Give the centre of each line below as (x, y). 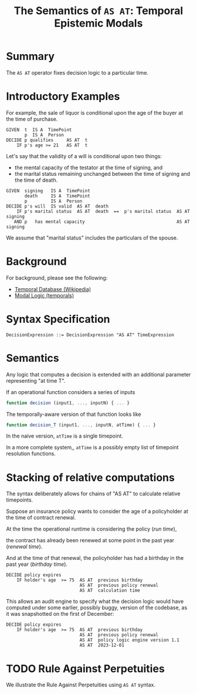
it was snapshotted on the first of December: (60, 614)
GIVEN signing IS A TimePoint (48, 191)
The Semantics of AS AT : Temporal (98, 11)
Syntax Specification (58, 319)
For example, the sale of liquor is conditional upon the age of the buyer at (95, 112)
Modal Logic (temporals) (44, 295)
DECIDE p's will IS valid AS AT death (57, 206)
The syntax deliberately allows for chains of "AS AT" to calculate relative (93, 494)
